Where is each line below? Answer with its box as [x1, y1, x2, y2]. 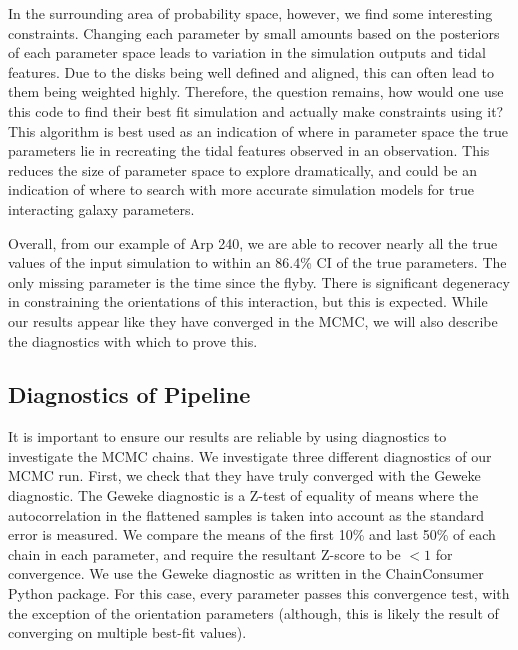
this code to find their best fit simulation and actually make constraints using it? [8, 100, 504, 121]
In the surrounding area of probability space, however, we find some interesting [8, 3, 493, 23]
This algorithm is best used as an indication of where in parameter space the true [8, 120, 508, 141]
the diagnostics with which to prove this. [8, 330, 258, 351]
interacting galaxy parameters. [8, 198, 195, 219]
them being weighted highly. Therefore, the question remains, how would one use [8, 81, 504, 102]
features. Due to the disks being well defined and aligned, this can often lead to [8, 61, 494, 82]
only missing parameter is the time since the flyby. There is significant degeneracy [8, 271, 510, 292]
